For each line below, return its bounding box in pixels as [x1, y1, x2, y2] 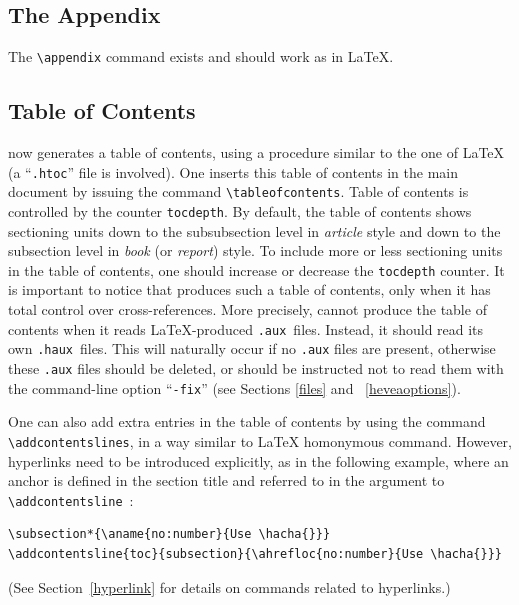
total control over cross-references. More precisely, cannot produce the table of [8, 299, 487, 320]
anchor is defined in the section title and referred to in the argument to [8, 470, 445, 491]
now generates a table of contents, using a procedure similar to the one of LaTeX [8, 142, 505, 163]
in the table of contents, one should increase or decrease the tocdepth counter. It [8, 259, 505, 280]
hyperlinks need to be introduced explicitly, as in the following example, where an [8, 450, 509, 471]
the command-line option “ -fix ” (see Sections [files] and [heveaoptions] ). [8, 377, 461, 398]
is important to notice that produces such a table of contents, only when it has [8, 279, 491, 300]
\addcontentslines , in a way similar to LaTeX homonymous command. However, [8, 430, 512, 451]
